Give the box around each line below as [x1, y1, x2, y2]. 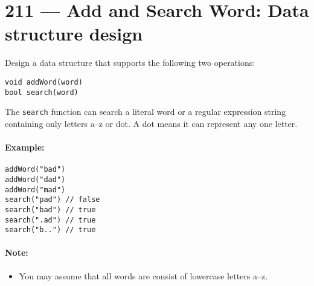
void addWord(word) [5, 77, 83, 86]
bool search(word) [5, 88, 78, 97]
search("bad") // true [5, 205, 96, 214]
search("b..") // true [5, 226, 96, 235]
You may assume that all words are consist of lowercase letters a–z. [19, 269, 268, 282]
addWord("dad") [5, 175, 66, 184]
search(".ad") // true [5, 215, 96, 224]
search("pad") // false [5, 195, 100, 204]
